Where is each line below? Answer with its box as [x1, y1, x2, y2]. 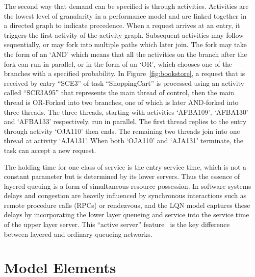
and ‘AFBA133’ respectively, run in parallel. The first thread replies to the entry [4, 116, 247, 126]
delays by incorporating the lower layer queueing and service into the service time [4, 209, 249, 220]
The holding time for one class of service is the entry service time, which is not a [4, 161, 247, 172]
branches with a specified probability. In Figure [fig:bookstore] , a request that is [4, 68, 245, 78]
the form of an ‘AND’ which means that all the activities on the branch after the [4, 49, 247, 59]
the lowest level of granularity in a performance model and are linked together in [4, 10, 247, 21]
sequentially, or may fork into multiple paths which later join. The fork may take [4, 39, 247, 50]
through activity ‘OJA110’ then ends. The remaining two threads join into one [4, 126, 240, 136]
